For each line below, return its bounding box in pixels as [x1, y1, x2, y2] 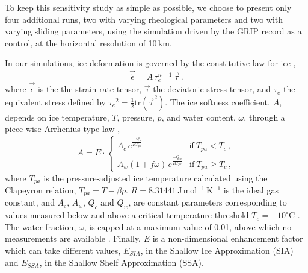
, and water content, [161, 110, 236, 123]
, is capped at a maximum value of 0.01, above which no [84, 220, 292, 233]
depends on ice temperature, [5, 110, 109, 123]
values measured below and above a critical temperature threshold [5, 209, 249, 221]
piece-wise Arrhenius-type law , [5, 122, 120, 135]
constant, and [5, 196, 55, 209]
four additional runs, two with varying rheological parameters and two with [5, 13, 283, 25]
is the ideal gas [223, 184, 279, 196]
